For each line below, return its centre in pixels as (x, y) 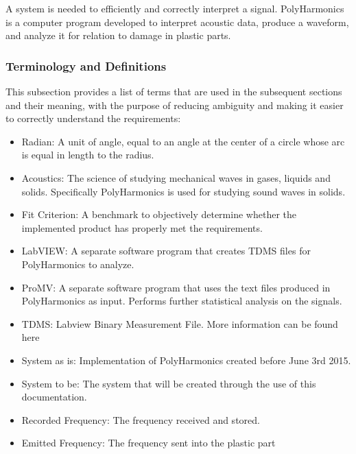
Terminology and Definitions (86, 65)
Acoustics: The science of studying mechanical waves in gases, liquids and (176, 177)
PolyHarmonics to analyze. (78, 264)
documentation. (54, 397)
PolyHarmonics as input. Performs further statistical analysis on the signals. (182, 301)
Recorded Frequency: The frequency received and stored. (141, 419)
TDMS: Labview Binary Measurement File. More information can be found (180, 323)
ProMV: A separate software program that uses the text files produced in (176, 287)
